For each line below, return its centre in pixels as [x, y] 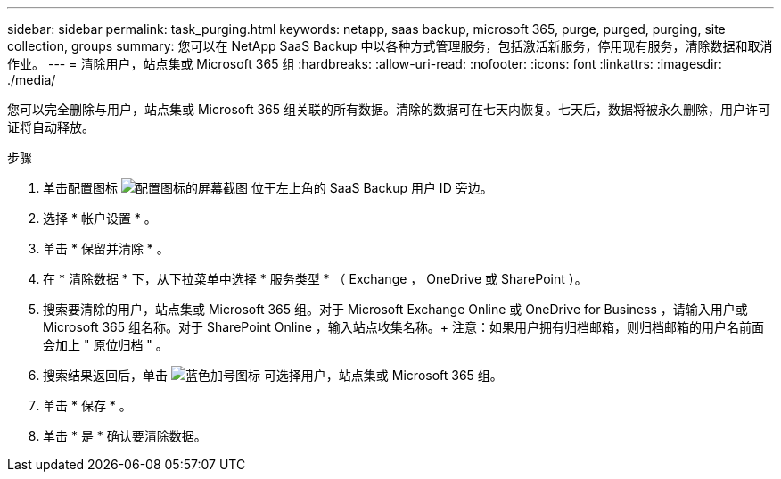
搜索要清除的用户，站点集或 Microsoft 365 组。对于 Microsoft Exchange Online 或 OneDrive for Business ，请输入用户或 [395, 309]
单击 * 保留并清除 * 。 [106, 248]
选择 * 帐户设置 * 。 [100, 218]
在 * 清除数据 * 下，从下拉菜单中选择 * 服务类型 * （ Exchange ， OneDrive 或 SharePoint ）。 [315, 279]
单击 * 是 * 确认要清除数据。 [125, 436]
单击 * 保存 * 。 [87, 405]
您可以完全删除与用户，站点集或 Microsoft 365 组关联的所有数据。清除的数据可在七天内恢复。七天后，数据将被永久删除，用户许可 [389, 109]
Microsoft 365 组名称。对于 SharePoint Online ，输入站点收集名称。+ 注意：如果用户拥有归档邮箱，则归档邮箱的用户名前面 [404, 327]
